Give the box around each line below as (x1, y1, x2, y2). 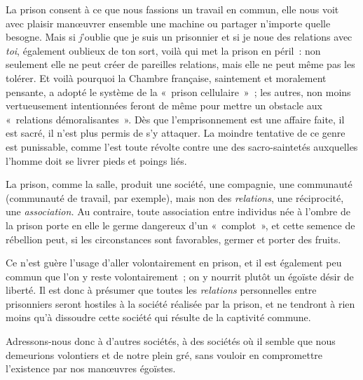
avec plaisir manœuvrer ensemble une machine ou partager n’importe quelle (6, 15, 331, 30)
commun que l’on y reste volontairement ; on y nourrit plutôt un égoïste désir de (6, 269, 354, 283)
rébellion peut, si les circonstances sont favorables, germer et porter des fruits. (6, 231, 341, 246)
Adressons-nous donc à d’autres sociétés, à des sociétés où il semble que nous (6, 334, 336, 348)
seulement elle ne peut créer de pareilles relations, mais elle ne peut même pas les (6, 57, 355, 72)
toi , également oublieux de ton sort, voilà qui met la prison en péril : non (6, 43, 321, 57)
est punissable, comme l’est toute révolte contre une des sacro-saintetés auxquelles (6, 139, 358, 154)
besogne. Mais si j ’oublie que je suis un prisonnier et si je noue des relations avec (6, 29, 352, 44)
